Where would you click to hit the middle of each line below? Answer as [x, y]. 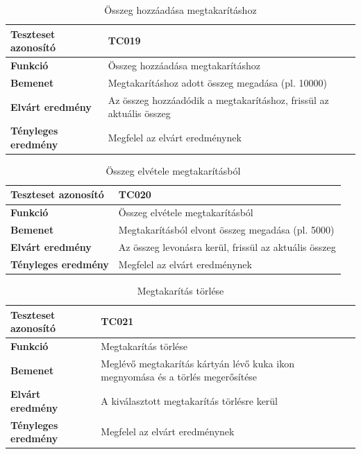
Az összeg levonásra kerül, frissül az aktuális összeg [227, 246]
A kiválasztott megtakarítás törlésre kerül [190, 401]
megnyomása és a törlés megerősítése [179, 377]
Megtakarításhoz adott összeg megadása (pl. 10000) [217, 82]
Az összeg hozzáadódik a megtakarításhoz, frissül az [218, 99]
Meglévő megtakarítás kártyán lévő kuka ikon [198, 363]
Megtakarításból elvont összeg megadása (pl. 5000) [226, 230]
